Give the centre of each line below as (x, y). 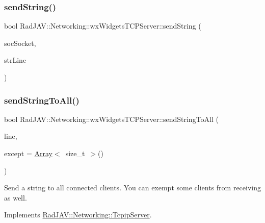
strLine (15, 60)
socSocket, (20, 43)
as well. (16, 197)
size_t (75, 153)
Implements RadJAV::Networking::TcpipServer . (78, 215)
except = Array (28, 153)
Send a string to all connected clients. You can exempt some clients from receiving (132, 188)
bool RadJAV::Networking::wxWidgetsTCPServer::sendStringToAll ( (111, 119)
